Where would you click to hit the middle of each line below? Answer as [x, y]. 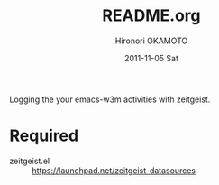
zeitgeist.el [30, 161]
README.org [151, 16]
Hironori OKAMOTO [151, 41]
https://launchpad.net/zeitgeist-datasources [114, 170]
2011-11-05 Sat [151, 58]
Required [44, 136]
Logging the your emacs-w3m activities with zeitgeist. [110, 99]
